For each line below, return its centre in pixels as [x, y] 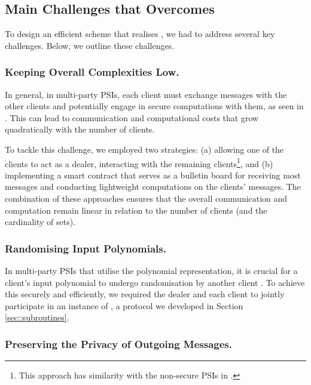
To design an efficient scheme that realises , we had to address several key [140, 34]
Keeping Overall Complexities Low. [92, 72]
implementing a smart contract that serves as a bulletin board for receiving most [153, 175]
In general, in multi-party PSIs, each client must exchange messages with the [146, 94]
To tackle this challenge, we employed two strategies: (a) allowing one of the [144, 149]
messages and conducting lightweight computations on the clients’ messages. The [153, 187]
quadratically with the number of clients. [80, 129]
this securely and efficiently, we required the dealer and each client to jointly [145, 294]
